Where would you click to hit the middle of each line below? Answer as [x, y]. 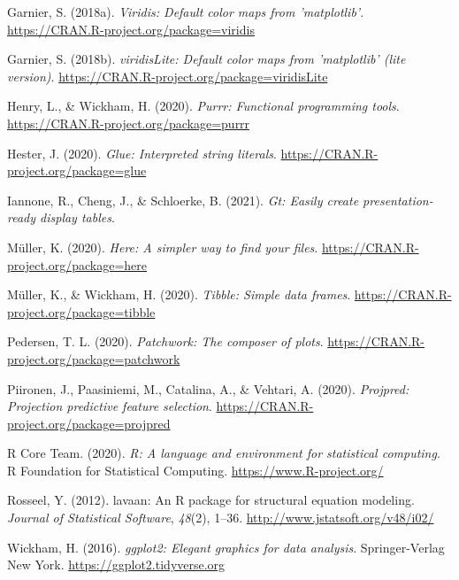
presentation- [398, 200]
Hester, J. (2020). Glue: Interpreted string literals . [142, 153]
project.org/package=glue [77, 170]
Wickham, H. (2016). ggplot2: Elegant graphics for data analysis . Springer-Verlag [226, 547]
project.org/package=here [77, 264]
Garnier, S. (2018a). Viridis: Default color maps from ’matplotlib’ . [186, 12]
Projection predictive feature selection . [110, 406]
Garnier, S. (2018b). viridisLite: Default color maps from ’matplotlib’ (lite [207, 59]
